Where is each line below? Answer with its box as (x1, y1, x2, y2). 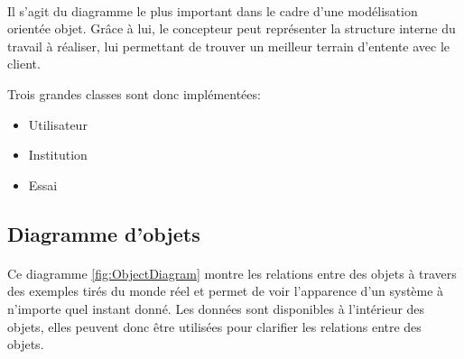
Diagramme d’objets (7, 219, 200, 247)
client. (7, 54, 41, 73)
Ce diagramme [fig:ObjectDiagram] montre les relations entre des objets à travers (7, 263, 457, 282)
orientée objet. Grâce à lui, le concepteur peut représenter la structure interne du (7, 19, 456, 38)
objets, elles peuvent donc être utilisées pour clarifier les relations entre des (7, 317, 422, 336)
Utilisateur (28, 115, 88, 133)
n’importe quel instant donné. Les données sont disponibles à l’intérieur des (7, 299, 425, 318)
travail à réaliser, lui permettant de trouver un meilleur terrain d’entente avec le (7, 36, 450, 55)
